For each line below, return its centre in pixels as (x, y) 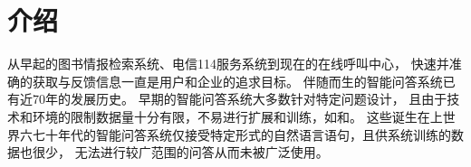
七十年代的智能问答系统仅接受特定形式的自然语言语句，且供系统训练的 (241, 134)
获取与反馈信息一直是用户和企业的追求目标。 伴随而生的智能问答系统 (237, 81)
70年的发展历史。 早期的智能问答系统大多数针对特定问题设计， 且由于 (240, 99)
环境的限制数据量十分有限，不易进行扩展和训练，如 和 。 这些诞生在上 (237, 116)
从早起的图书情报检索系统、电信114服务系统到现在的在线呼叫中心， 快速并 (228, 64)
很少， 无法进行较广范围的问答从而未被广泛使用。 (180, 152)
